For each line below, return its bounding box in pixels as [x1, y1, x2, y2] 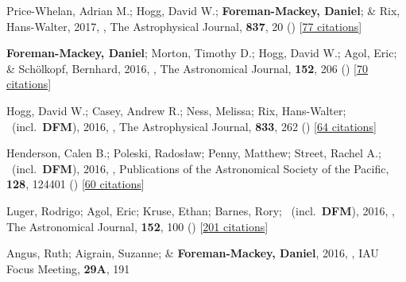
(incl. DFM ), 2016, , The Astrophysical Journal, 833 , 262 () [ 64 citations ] [11, 118, 377, 134]
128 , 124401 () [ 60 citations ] [6, 176, 145, 192]
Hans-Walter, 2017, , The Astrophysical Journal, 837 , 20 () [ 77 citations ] [6, 17, 362, 34]
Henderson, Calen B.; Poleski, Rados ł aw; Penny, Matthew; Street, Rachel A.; [6, 145, 381, 161]
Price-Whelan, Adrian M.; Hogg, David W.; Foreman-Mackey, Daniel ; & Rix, [6, 2, 400, 18]
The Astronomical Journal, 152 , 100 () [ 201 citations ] [6, 218, 269, 234]
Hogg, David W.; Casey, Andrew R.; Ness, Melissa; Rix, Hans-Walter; [6, 102, 346, 118]
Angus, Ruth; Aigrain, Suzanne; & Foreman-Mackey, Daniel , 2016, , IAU [6, 245, 379, 261]
